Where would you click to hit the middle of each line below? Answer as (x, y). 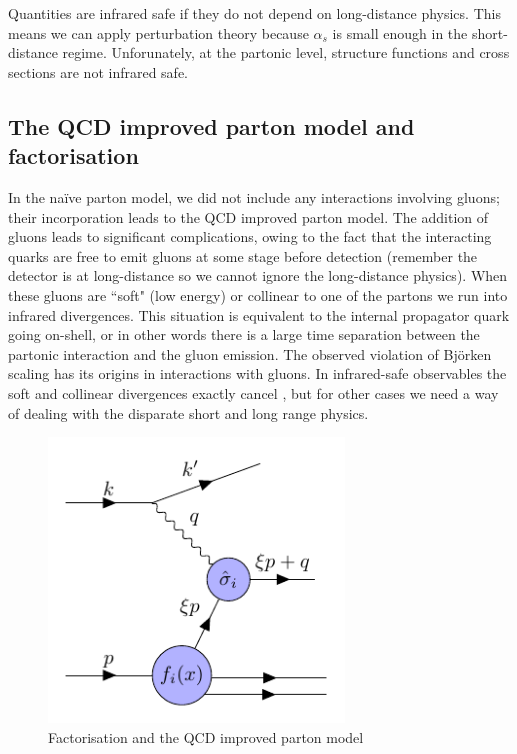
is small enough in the (400, 32)
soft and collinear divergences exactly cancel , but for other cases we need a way (253, 392)
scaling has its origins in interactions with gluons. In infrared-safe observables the (257, 373)
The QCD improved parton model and (211, 125)
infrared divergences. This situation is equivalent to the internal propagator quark (259, 314)
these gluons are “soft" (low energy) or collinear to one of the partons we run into (258, 294)
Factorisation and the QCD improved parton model (206, 736)
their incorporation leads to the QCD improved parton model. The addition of (248, 216)
